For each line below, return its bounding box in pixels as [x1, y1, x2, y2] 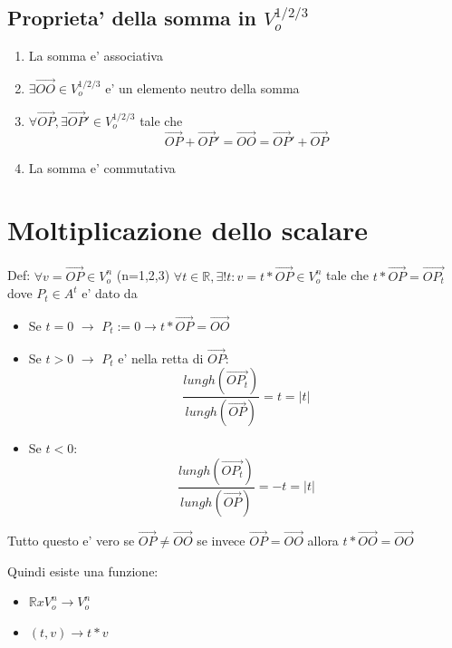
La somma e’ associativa [28, 46, 163, 65]
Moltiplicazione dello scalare [7, 211, 369, 248]
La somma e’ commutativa [28, 158, 176, 177]
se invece [197, 530, 245, 549]
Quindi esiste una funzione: [7, 561, 159, 580]
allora [307, 530, 339, 549]
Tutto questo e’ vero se [7, 530, 135, 549]
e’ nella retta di [118, 348, 204, 367]
